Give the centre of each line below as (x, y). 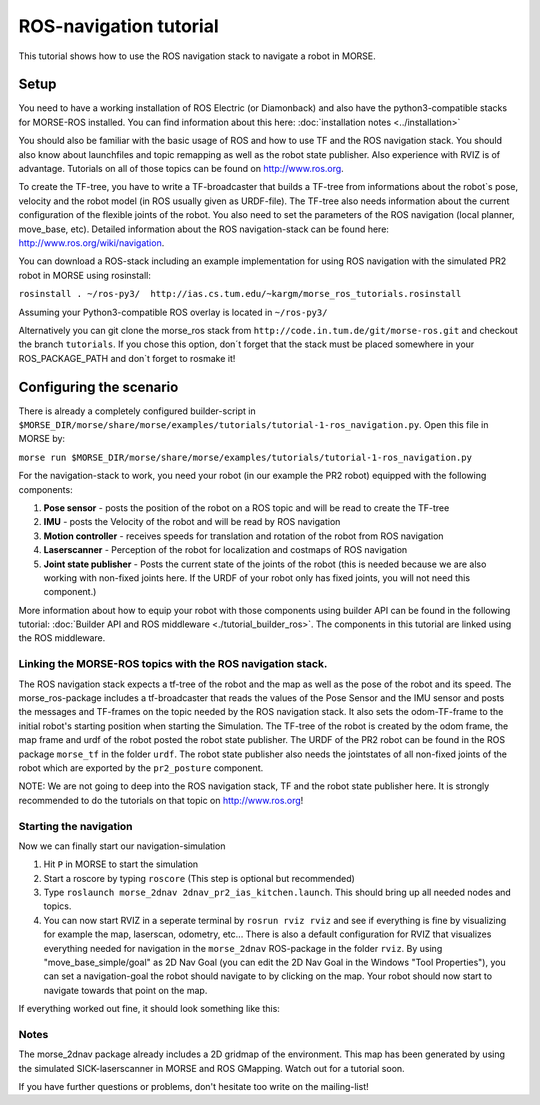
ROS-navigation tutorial (118, 26)
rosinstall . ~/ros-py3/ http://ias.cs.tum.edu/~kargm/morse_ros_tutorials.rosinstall (240, 294)
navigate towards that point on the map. (125, 990)
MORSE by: (41, 439)
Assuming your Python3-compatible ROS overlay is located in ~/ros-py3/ (173, 312)
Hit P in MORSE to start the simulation (121, 864)
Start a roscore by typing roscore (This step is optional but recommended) (199, 878)
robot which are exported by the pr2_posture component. (141, 767)
